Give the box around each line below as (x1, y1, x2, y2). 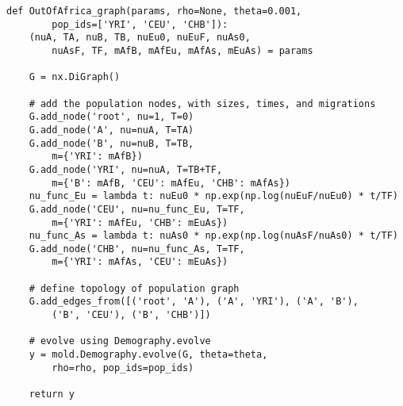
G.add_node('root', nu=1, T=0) (29, 111, 194, 123)
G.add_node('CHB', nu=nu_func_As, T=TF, (29, 243, 245, 255)
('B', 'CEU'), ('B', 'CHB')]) (52, 309, 211, 321)
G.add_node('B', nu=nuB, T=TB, (29, 137, 194, 149)
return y (29, 389, 75, 400)
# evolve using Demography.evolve (29, 335, 211, 347)
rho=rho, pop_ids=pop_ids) (52, 362, 194, 373)
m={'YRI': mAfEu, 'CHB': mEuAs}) (52, 216, 228, 228)
